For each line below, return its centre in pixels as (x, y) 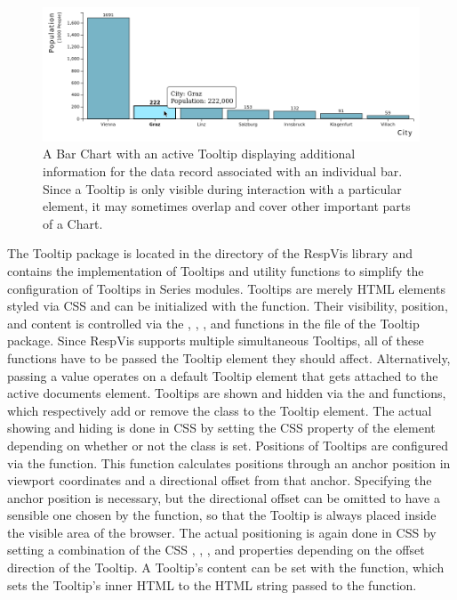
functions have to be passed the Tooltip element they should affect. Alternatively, (229, 357)
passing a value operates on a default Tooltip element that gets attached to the (223, 375)
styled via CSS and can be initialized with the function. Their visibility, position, (228, 306)
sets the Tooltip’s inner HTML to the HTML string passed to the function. (212, 584)
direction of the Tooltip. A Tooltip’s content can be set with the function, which (226, 568)
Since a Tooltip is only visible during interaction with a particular (222, 188)
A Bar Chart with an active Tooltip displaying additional (199, 154)
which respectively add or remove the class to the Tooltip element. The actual (220, 410)
